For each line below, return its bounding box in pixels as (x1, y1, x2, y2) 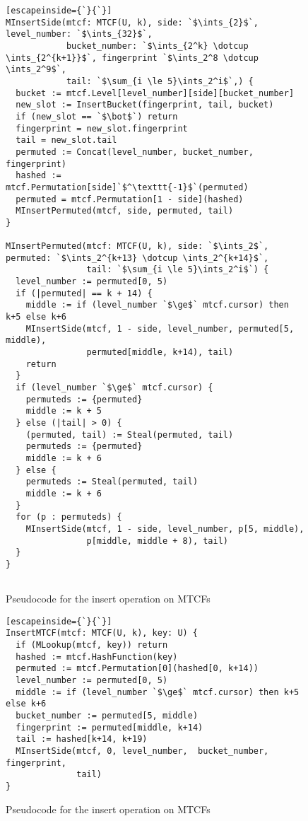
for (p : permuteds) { (16, 512, 122, 523)
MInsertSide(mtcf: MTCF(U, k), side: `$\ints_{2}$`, (6, 17, 259, 28)
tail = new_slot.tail (16, 135, 117, 146)
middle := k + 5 (25, 406, 102, 417)
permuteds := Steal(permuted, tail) (25, 477, 199, 487)
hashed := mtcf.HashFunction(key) (16, 651, 178, 662)
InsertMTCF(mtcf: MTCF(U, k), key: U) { (6, 628, 199, 639)
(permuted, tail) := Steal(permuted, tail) (25, 429, 234, 440)
